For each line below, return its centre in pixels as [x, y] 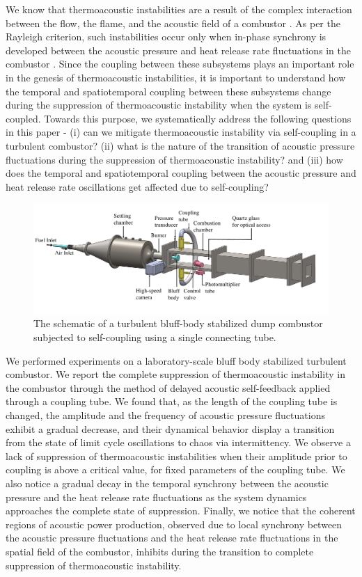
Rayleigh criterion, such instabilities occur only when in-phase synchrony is [166, 37]
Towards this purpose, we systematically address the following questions [198, 118]
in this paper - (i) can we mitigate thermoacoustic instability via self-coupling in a [181, 132]
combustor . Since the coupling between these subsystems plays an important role [180, 64]
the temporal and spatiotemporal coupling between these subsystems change [168, 91]
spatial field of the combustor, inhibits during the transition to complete [160, 551]
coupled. [23, 118]
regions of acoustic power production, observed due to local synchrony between [174, 524]
